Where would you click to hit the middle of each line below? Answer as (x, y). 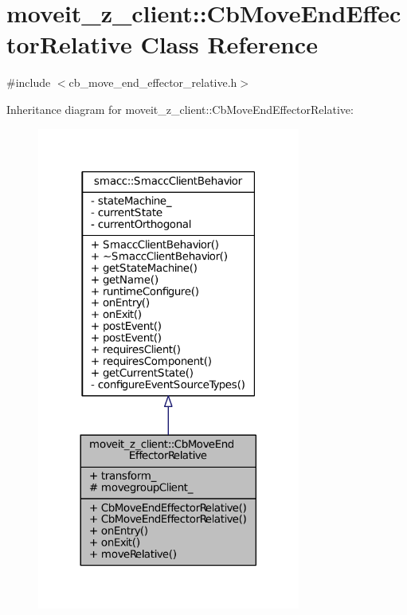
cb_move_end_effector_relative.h (153, 82)
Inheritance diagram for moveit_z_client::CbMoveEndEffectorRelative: (180, 109)
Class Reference (229, 44)
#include (29, 82)
